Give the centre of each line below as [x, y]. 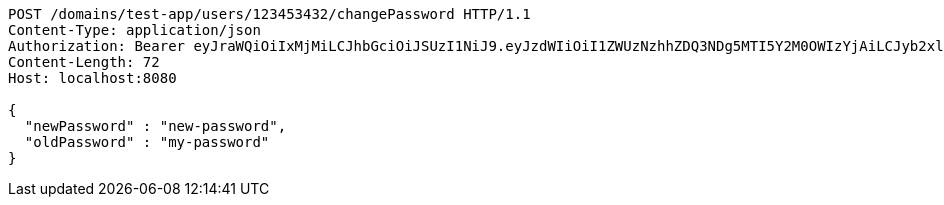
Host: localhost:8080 [92, 78]
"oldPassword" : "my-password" [147, 142]
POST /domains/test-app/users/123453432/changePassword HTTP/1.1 [269, 14]
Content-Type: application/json [134, 30]
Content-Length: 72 [84, 62]
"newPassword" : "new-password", [155, 126]
